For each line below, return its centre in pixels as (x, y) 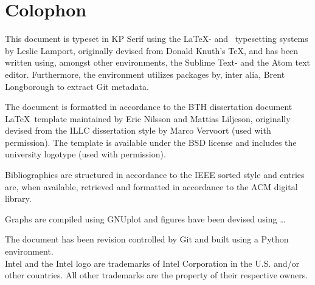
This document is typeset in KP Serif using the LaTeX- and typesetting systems (157, 39)
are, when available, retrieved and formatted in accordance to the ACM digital (151, 186)
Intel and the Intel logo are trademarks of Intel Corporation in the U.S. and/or (152, 263)
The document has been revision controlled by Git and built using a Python (147, 239)
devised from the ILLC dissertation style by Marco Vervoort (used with (138, 130)
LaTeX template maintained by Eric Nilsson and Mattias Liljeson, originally (148, 118)
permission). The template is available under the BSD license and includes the (151, 142)
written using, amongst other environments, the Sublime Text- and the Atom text (158, 62)
